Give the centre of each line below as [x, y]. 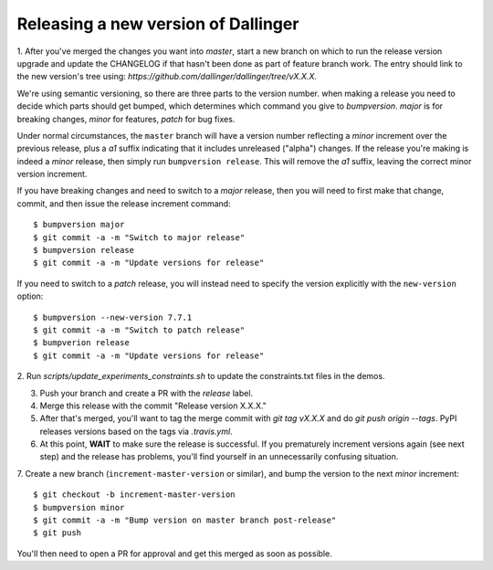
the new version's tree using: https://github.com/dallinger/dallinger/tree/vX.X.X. [167, 77]
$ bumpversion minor [79, 507]
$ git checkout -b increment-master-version [135, 495]
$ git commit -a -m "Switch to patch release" [139, 330]
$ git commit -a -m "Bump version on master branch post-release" [185, 520]
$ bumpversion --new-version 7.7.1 [113, 317]
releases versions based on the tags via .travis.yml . [136, 431]
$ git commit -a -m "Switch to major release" [139, 237]
